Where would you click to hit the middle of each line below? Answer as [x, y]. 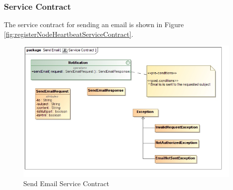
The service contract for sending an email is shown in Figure [94, 24]
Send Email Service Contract [66, 183]
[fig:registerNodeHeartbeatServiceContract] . [69, 34]
